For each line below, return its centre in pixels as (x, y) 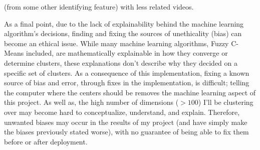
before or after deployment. (46, 141)
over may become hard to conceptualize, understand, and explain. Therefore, (122, 112)
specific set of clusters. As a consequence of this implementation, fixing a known (127, 72)
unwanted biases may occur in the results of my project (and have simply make (126, 122)
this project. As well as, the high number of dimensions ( (91, 102)
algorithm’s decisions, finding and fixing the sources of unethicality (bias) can (123, 33)
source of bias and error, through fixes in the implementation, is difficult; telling (127, 83)
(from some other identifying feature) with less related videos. (99, 7)
